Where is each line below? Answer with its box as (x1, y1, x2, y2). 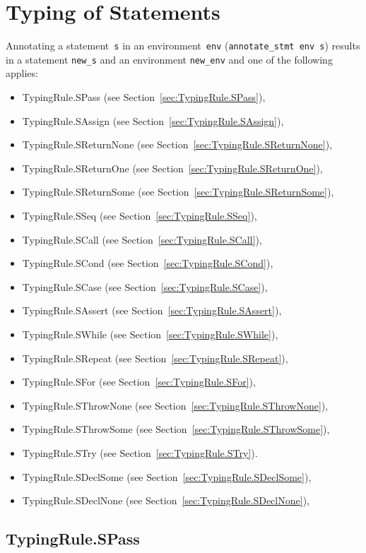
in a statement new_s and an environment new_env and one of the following (6, 52, 333, 66)
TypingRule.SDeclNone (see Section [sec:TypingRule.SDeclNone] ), (22, 493, 309, 508)
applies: (6, 66, 38, 81)
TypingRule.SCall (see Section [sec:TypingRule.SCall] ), (22, 232, 262, 246)
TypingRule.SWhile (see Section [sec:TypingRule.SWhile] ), (22, 326, 278, 341)
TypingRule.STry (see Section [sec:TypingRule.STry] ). (22, 445, 258, 460)
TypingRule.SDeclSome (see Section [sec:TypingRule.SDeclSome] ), (22, 469, 312, 484)
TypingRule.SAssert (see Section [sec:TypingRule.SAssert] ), (22, 303, 282, 318)
